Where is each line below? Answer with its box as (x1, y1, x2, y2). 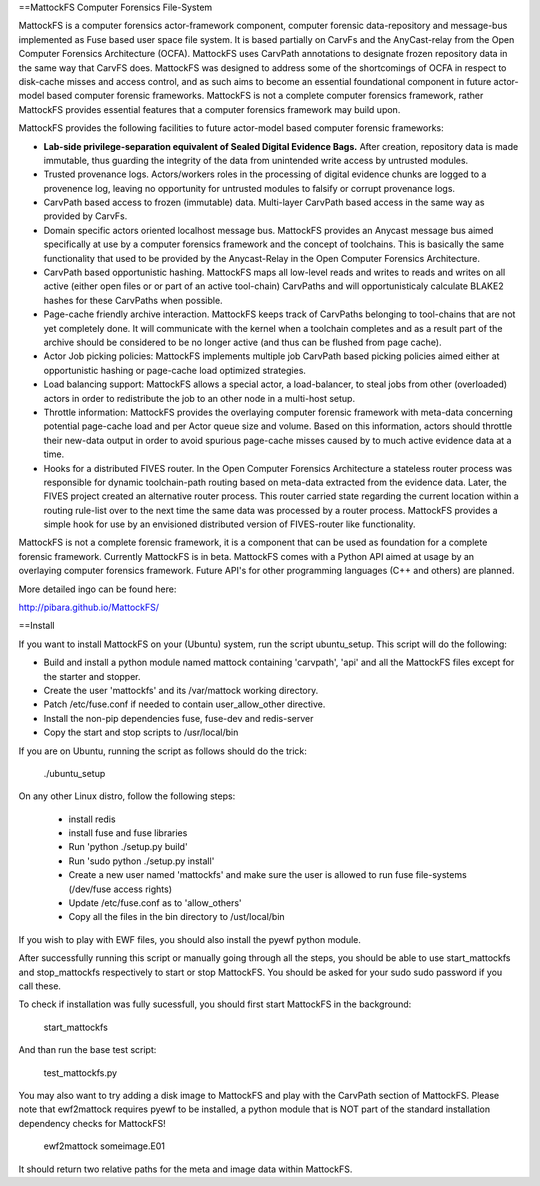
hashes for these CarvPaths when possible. (43, 294, 224, 306)
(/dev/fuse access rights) (68, 883, 173, 895)
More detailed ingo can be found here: (18, 583, 177, 595)
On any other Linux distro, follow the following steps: (18, 790, 236, 802)
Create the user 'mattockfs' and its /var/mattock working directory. (43, 684, 319, 696)
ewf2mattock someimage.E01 (43, 1140, 165, 1152)
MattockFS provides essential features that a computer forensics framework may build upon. (18, 103, 401, 115)
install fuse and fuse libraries (68, 827, 188, 839)
